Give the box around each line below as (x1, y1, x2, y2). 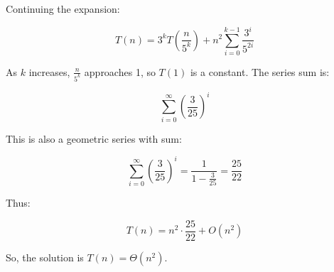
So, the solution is (6, 249, 84, 264)
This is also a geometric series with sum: (6, 131, 182, 146)
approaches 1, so (84, 64, 156, 79)
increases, (28, 64, 70, 79)
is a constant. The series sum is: (190, 64, 330, 79)
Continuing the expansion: (6, 1, 120, 16)
